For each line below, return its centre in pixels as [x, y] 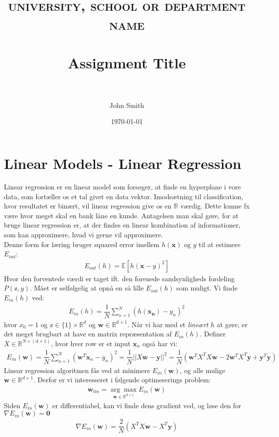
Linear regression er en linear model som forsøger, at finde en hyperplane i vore [122, 187]
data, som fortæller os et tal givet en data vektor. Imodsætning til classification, [124, 196]
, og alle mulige [202, 370]
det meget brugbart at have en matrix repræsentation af [88, 334]
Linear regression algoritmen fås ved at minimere [77, 370]
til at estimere [219, 244]
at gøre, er [232, 324]
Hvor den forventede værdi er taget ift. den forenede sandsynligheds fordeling [120, 278]
